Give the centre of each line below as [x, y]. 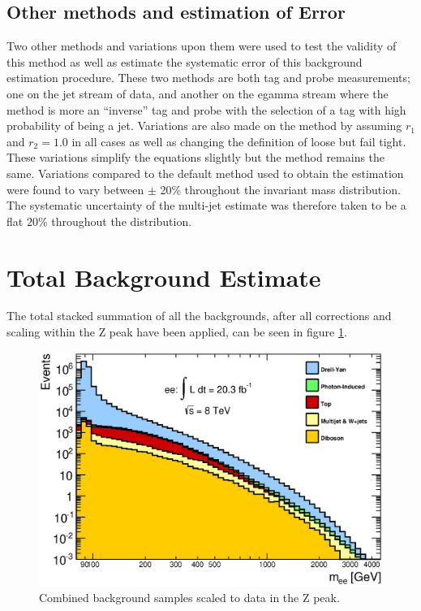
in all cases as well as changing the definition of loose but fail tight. [239, 141]
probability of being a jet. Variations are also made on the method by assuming [204, 126]
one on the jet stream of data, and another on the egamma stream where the [198, 93]
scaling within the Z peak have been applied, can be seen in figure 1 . [177, 332]
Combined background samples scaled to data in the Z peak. [189, 597]
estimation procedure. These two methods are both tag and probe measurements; [208, 78]
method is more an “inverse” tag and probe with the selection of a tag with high [206, 109]
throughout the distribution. [122, 221]
